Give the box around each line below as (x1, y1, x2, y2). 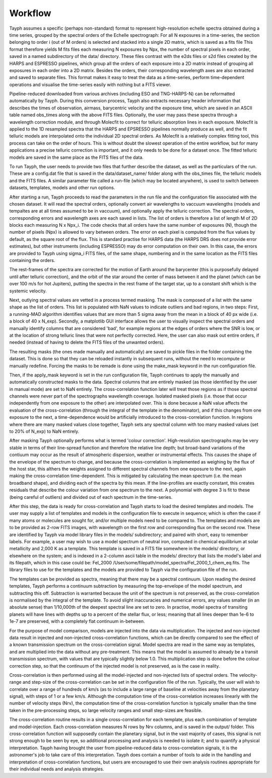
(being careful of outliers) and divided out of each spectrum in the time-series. (9, 494, 173, 500)
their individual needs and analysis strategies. (9, 766, 104, 772)
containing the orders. (9, 257, 55, 264)
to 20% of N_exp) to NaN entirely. (9, 428, 80, 434)
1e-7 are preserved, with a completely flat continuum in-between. (9, 618, 146, 624)
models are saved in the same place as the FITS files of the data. (9, 154, 144, 160)
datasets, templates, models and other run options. (9, 184, 115, 191)
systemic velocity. (9, 288, 47, 294)
